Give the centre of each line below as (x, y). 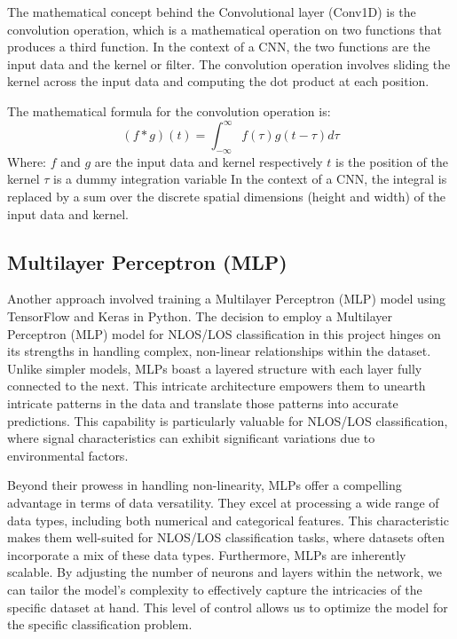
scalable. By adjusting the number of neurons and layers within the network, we (225, 572)
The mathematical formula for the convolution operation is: (169, 110)
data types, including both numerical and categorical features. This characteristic (228, 520)
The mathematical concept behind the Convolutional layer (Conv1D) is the (212, 12)
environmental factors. (68, 455)
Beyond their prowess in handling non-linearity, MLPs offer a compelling (205, 485)
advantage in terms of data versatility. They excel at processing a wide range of (223, 502)
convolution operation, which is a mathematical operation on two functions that (225, 29)
